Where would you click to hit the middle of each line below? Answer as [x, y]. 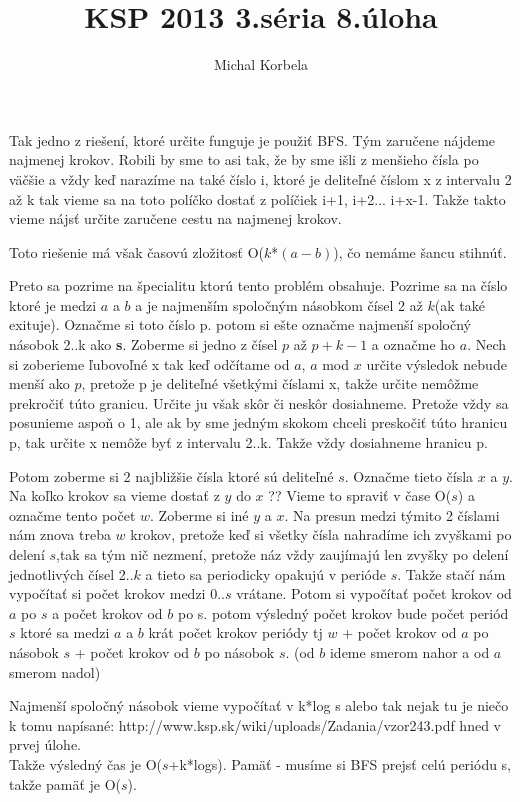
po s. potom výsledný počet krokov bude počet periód [343, 612]
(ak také [460, 304]
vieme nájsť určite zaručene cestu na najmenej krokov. [175, 218]
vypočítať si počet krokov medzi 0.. [117, 593]
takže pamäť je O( [65, 783]
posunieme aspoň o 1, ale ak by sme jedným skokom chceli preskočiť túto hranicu [258, 422]
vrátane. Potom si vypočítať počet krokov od [374, 593]
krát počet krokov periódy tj [235, 632]
